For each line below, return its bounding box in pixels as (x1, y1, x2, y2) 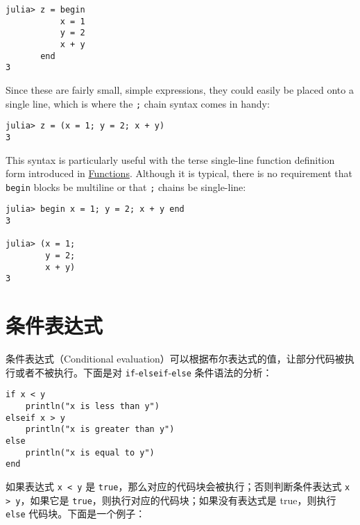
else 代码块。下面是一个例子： (6, 506, 146, 521)
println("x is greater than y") (25, 424, 175, 435)
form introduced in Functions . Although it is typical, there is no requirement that (6, 166, 353, 181)
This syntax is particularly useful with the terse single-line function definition (6, 152, 335, 167)
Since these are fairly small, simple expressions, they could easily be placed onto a (6, 82, 354, 97)
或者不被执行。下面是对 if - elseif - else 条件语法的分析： (15, 365, 273, 379)
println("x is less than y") (25, 401, 160, 411)
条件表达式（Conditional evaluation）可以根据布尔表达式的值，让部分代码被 (6, 351, 345, 366)
